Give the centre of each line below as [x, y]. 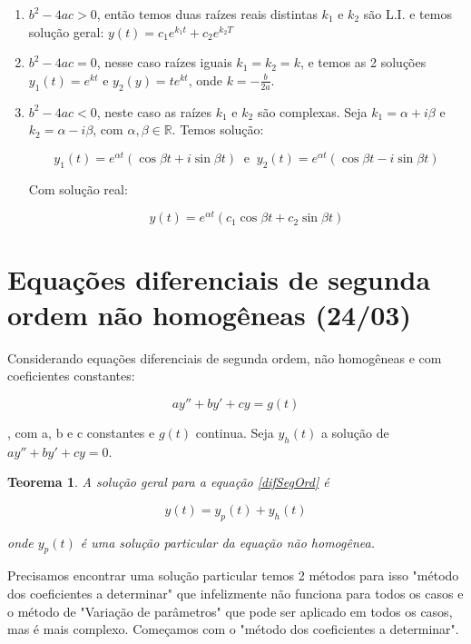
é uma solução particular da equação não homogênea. [227, 542]
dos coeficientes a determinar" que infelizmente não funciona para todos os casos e [235, 593]
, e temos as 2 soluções [363, 62]
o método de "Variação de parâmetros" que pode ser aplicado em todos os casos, [230, 611]
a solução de [355, 432]
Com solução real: [78, 188]
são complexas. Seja [312, 111]
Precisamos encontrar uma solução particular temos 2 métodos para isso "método [233, 575]
